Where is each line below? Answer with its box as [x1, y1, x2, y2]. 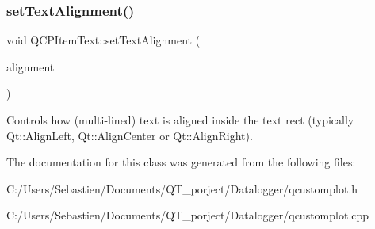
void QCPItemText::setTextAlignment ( [6, 32, 201, 48]
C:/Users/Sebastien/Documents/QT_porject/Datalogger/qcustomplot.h [6, 180, 358, 197]
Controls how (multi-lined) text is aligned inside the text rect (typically [6, 112, 354, 128]
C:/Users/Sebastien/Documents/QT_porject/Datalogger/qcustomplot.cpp [6, 207, 369, 223]
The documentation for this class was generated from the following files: [6, 154, 356, 170]
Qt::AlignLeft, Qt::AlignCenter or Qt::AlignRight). [6, 127, 253, 143]
